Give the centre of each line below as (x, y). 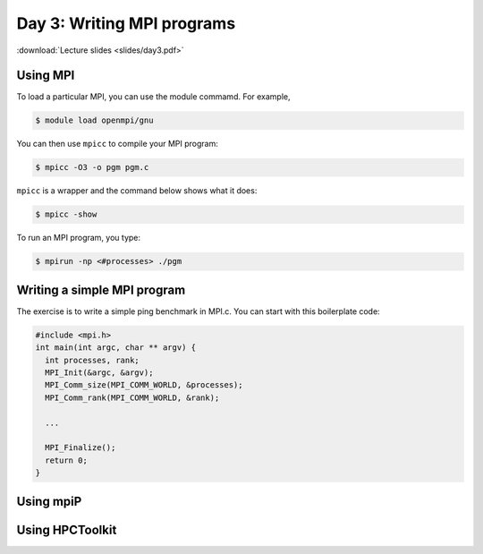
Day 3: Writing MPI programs (126, 23)
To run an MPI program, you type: (79, 238)
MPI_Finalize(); (80, 448)
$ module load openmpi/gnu (94, 120)
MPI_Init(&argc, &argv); (99, 373)
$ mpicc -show (66, 214)
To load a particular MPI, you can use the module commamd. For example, (153, 97)
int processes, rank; (93, 360)
